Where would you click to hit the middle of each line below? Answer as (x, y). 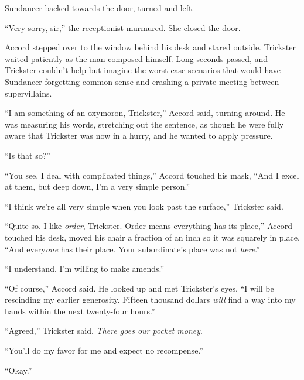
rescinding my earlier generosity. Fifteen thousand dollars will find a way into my (150, 299)
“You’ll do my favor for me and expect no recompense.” (104, 350)
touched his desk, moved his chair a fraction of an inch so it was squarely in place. (152, 237)
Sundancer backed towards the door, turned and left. (100, 8)
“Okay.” (18, 370)
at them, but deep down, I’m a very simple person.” (97, 186)
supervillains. (28, 93)
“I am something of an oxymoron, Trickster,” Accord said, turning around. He (145, 113)
